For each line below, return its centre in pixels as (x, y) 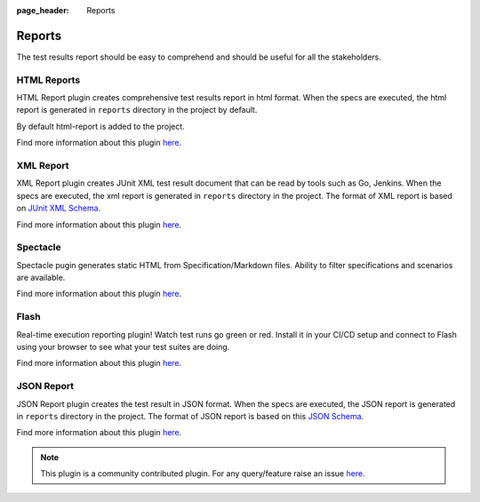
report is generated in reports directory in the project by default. (137, 110)
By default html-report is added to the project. (101, 126)
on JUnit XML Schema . (59, 208)
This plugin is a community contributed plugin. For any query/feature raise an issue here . (203, 474)
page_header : (43, 10)
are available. (41, 278)
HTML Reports (48, 80)
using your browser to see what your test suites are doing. (123, 347)
